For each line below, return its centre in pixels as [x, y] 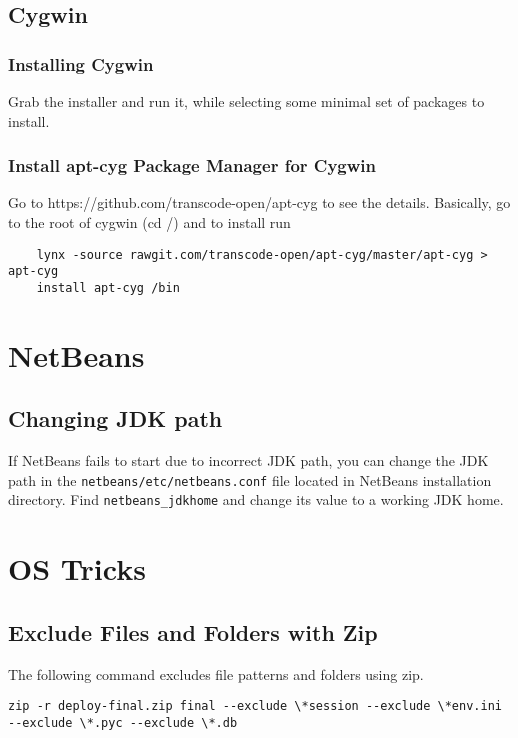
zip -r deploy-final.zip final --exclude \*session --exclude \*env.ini [255, 706]
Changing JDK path [115, 418]
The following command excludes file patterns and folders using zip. [216, 673]
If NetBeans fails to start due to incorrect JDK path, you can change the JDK [248, 460]
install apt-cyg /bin [108, 287]
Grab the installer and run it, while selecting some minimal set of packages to [246, 101]
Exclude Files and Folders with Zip [193, 631]
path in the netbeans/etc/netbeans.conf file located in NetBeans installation [250, 479]
